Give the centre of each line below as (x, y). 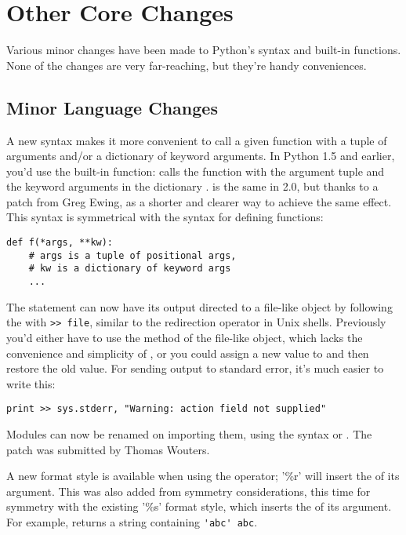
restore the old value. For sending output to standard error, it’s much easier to (195, 368)
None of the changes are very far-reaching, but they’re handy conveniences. (187, 65)
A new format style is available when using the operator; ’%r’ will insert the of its (203, 476)
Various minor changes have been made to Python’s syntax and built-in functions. (204, 50)
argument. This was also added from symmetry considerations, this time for (188, 491)
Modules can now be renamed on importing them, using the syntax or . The (189, 433)
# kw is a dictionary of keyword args (130, 269)
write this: (31, 383)
